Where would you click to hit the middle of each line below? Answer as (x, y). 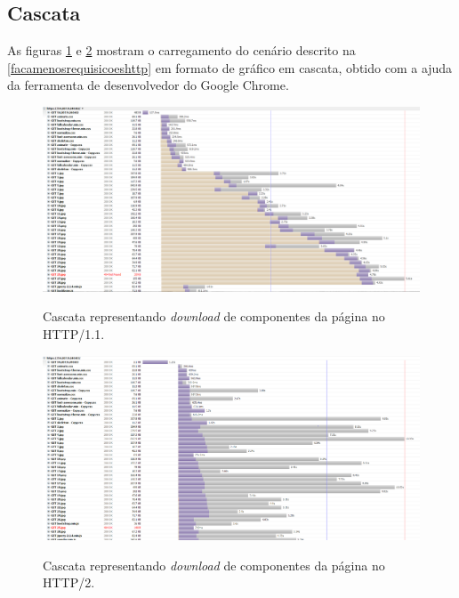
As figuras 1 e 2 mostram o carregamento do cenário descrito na (181, 50)
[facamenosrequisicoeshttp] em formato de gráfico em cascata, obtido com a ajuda (230, 67)
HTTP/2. (69, 582)
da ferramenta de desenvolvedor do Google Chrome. (148, 85)
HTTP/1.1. (74, 334)
